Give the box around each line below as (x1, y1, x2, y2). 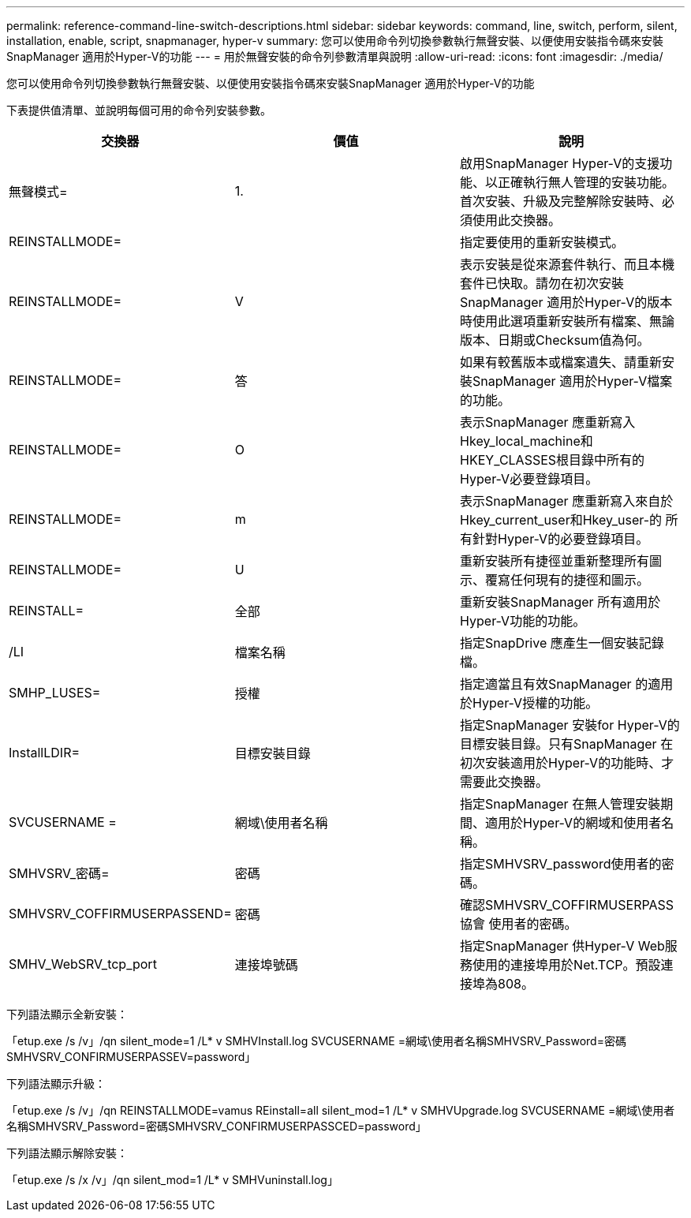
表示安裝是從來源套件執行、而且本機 (460, 256, 675, 272)
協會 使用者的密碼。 (460, 916, 577, 932)
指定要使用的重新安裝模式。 (460, 234, 625, 250)
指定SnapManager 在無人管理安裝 (460, 796, 661, 812)
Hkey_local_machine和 (460, 433, 593, 449)
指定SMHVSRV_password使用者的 (460, 856, 662, 872)
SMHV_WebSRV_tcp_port (9, 956, 157, 972)
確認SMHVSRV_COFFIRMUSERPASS (460, 897, 674, 913)
